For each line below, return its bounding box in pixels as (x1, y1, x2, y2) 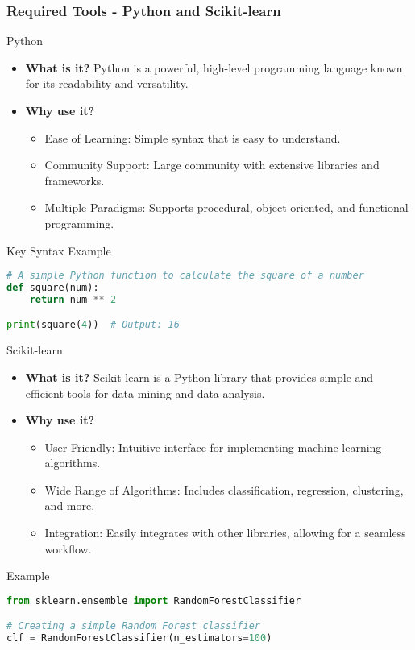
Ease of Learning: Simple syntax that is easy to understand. (44, 129, 341, 146)
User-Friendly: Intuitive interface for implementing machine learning (44, 438, 382, 455)
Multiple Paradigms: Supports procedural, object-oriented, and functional (44, 199, 409, 216)
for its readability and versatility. (25, 75, 189, 92)
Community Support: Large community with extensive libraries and (44, 156, 380, 173)
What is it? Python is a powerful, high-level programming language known (25, 59, 403, 76)
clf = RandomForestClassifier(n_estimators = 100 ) (6, 632, 272, 644)
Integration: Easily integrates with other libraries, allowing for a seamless (44, 524, 406, 541)
